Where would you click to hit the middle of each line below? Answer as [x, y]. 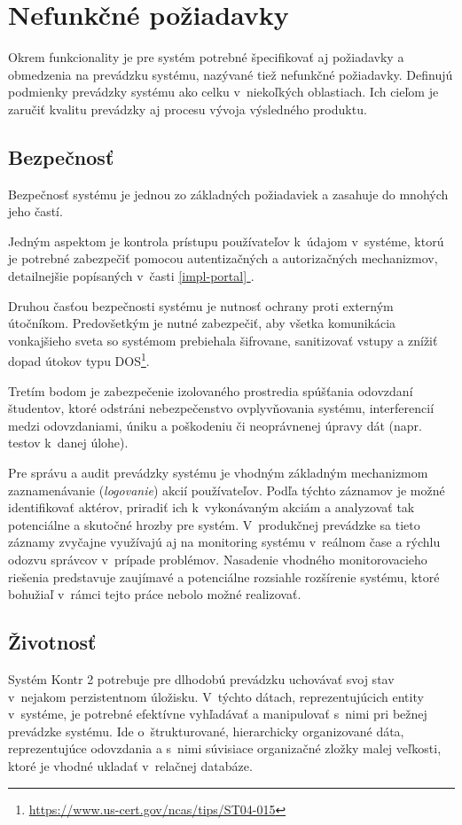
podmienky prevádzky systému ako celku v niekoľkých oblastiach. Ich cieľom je [223, 92]
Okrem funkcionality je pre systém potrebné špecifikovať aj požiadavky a [206, 57]
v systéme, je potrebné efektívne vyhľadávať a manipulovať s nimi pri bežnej [218, 714]
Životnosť [52, 642]
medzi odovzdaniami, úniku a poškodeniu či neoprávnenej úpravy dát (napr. [215, 425]
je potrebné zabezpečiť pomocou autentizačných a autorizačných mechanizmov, [223, 258]
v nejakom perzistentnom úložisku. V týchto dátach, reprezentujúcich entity [216, 696]
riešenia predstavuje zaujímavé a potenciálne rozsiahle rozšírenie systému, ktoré [224, 576]
